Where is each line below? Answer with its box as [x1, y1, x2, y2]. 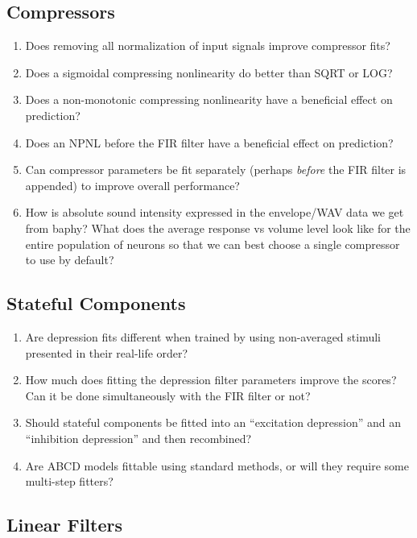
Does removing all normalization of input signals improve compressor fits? [25, 37, 390, 54]
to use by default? [25, 251, 114, 268]
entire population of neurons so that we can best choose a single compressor [25, 235, 400, 252]
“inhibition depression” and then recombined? [25, 429, 252, 446]
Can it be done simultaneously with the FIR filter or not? [25, 387, 311, 403]
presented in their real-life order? [25, 344, 188, 361]
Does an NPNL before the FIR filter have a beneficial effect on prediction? [25, 134, 394, 151]
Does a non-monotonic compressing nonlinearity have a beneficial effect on [25, 91, 393, 108]
